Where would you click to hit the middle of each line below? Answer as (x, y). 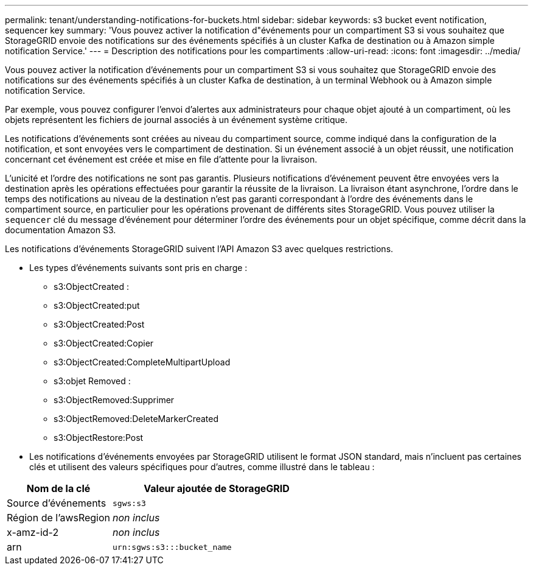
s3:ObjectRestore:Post (99, 438)
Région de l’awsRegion (59, 518)
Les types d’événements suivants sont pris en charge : (138, 268)
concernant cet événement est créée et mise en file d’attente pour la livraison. (161, 159)
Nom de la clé (58, 488)
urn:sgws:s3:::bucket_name (172, 547)
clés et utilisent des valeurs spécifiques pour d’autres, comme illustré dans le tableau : (202, 467)
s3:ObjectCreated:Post (99, 324)
